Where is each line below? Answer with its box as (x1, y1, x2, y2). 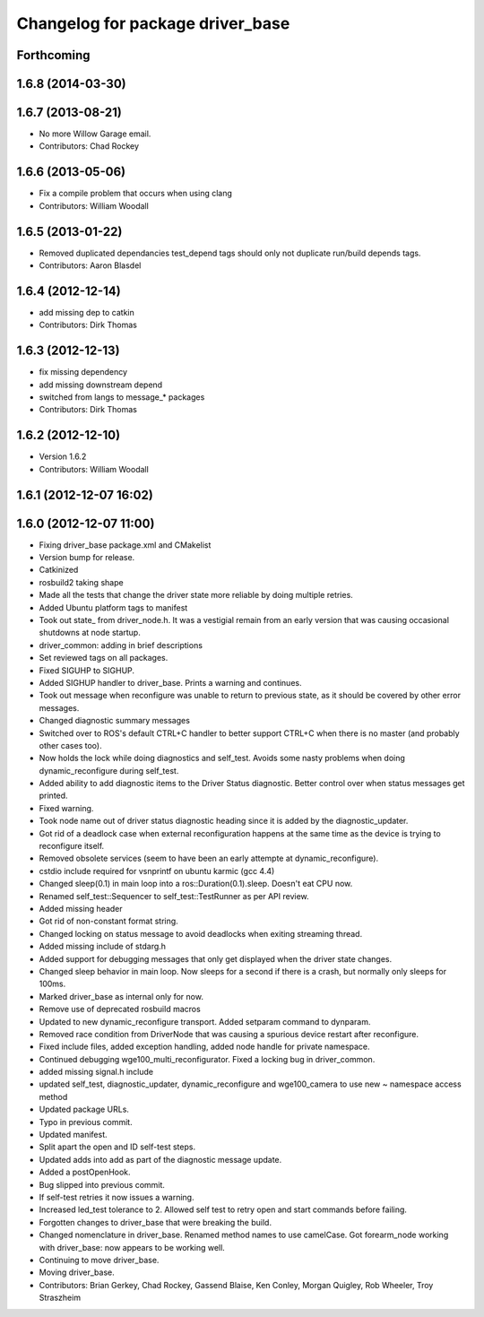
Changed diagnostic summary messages (39, 715, 190, 726)
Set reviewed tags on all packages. (39, 653, 169, 663)
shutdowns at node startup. (39, 628, 141, 638)
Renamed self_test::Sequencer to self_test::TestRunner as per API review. (39, 890, 309, 901)
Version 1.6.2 (39, 451, 87, 462)
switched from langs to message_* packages (39, 392, 205, 403)
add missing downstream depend (39, 379, 163, 390)
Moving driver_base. (39, 1267, 116, 1278)
